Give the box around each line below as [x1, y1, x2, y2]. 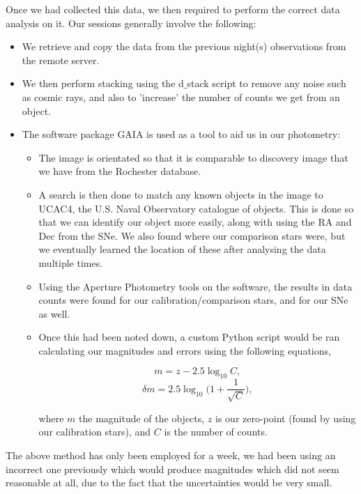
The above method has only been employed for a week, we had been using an [6, 447, 336, 462]
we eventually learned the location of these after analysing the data [38, 242, 326, 256]
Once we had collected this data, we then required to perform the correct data [6, 2, 340, 16]
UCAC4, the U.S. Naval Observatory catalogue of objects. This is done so [38, 201, 354, 215]
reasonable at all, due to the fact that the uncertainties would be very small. [6, 475, 332, 490]
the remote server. [22, 52, 100, 67]
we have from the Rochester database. [38, 164, 201, 178]
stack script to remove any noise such [187, 76, 346, 91]
